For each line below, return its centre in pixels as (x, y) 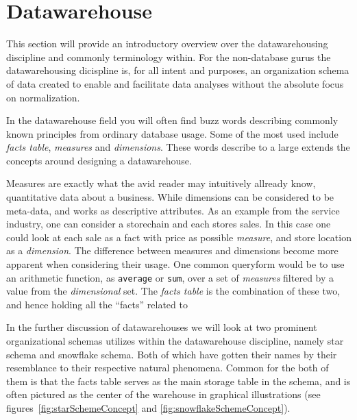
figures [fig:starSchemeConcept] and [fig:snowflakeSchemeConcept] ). (148, 408)
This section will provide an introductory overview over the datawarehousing (167, 44)
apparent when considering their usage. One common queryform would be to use (175, 264)
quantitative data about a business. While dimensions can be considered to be (170, 197)
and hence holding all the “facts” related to (97, 304)
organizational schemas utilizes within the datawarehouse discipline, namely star (175, 341)
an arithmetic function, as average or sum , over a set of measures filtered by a (170, 277)
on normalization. (43, 97)
